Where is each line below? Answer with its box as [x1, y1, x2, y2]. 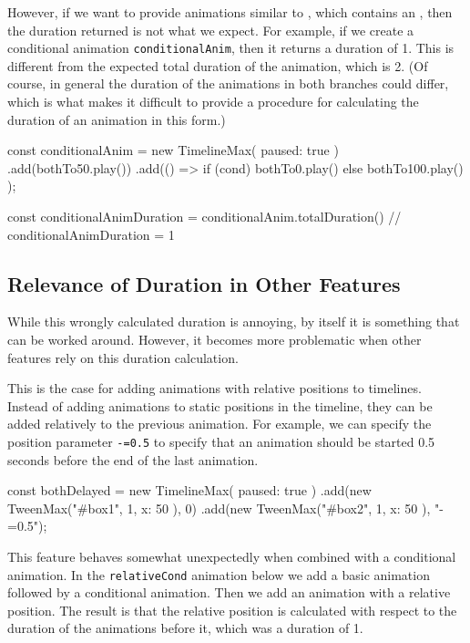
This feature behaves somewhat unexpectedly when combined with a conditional [7, 546, 456, 565]
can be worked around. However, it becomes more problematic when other [7, 329, 422, 348]
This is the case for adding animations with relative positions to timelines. [7, 379, 422, 398]
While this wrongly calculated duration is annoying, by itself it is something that [7, 312, 460, 331]
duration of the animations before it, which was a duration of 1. [7, 618, 363, 638]
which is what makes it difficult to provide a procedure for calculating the [7, 92, 419, 111]
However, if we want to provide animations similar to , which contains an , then [7, 3, 453, 21]
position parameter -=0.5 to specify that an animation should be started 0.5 [7, 431, 435, 451]
